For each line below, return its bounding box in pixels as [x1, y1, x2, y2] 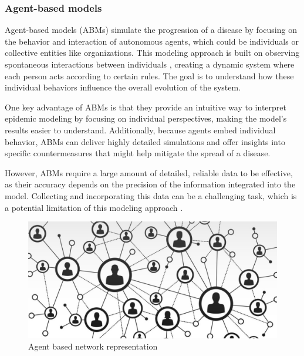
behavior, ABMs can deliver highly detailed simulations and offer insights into [5, 135, 285, 147]
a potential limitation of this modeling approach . [5, 201, 183, 213]
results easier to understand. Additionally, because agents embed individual [5, 123, 276, 136]
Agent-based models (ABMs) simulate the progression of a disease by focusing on [5, 23, 297, 36]
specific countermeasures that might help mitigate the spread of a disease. [5, 147, 271, 159]
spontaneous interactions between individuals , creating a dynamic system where [5, 58, 295, 70]
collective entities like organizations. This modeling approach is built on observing [5, 46, 300, 59]
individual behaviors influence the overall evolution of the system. [5, 81, 241, 93]
